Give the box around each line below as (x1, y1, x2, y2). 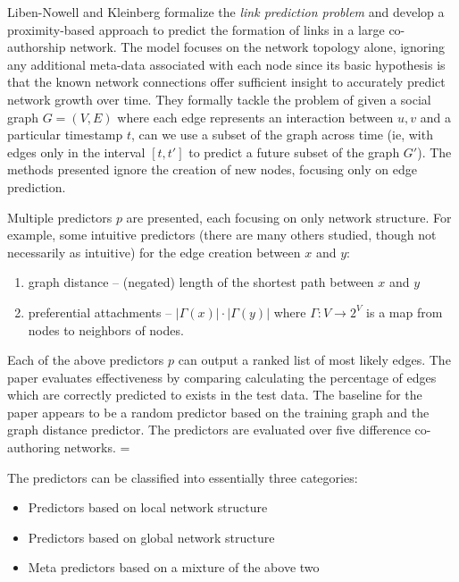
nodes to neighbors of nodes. (28, 320, 184, 339)
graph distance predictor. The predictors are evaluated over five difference (7, 420, 411, 439)
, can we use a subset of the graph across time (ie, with (131, 125, 433, 144)
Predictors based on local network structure (28, 498, 268, 517)
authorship (7, 38, 66, 56)
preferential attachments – (28, 302, 172, 321)
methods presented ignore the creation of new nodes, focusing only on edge (7, 160, 417, 179)
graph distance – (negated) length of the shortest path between (28, 273, 374, 291)
